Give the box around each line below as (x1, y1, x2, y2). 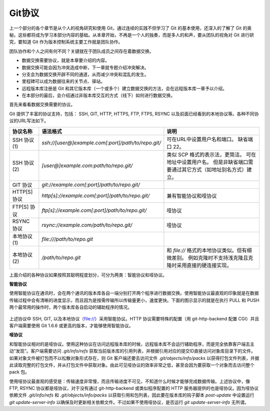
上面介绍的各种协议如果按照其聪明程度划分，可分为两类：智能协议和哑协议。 (9, 272, 167, 278)
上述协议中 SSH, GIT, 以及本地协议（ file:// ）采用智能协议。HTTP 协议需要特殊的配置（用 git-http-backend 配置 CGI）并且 (9, 315, 259, 321)
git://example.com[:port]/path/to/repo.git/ (41, 181, 140, 188)
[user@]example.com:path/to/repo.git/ (41, 162, 133, 169)
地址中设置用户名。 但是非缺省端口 (166, 158, 248, 165)
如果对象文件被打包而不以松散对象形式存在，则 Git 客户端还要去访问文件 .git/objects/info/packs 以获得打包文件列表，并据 (9, 355, 259, 361)
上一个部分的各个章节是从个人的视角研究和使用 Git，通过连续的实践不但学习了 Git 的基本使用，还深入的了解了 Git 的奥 (9, 25, 252, 31)
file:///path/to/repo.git (41, 235, 93, 242)
